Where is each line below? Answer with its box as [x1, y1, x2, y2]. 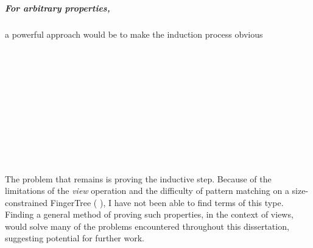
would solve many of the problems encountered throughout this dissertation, [5, 219, 289, 232]
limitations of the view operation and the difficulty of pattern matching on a [5, 184, 289, 197]
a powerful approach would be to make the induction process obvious [5, 27, 263, 40]
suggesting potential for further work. [5, 232, 145, 244]
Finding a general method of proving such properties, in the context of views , [5, 208, 294, 221]
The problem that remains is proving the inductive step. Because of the [5, 172, 272, 185]
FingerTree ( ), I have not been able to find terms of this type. [50, 196, 284, 208]
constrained [5, 196, 48, 208]
